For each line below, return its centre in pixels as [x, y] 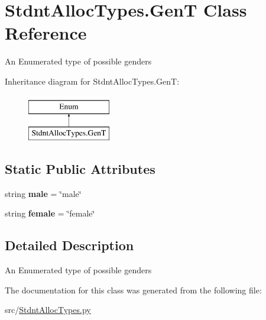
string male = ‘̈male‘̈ [43, 193]
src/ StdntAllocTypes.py [48, 310]
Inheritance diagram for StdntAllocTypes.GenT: [92, 81]
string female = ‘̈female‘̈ [50, 213]
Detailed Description [69, 245]
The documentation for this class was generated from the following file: [133, 290]
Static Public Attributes [80, 169]
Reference [46, 33]
